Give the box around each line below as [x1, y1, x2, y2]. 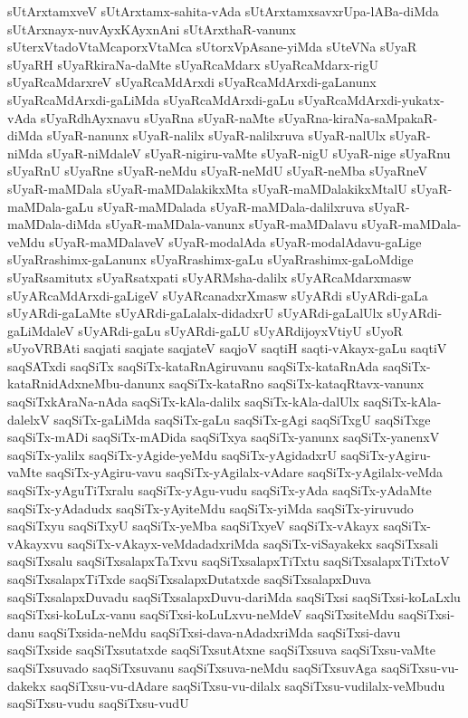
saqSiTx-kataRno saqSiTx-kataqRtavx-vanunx [168, 374, 425, 393]
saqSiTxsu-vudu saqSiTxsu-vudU [7, 694, 189, 713]
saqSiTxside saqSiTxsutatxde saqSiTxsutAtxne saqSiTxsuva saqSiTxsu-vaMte [7, 640, 435, 659]
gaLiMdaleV [7, 321, 74, 340]
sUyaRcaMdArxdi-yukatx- [298, 90, 444, 109]
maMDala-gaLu [7, 196, 94, 215]
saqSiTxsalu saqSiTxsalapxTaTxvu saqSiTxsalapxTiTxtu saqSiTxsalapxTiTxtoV [7, 551, 450, 570]
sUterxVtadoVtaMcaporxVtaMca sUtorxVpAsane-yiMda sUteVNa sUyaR [7, 37, 417, 56]
